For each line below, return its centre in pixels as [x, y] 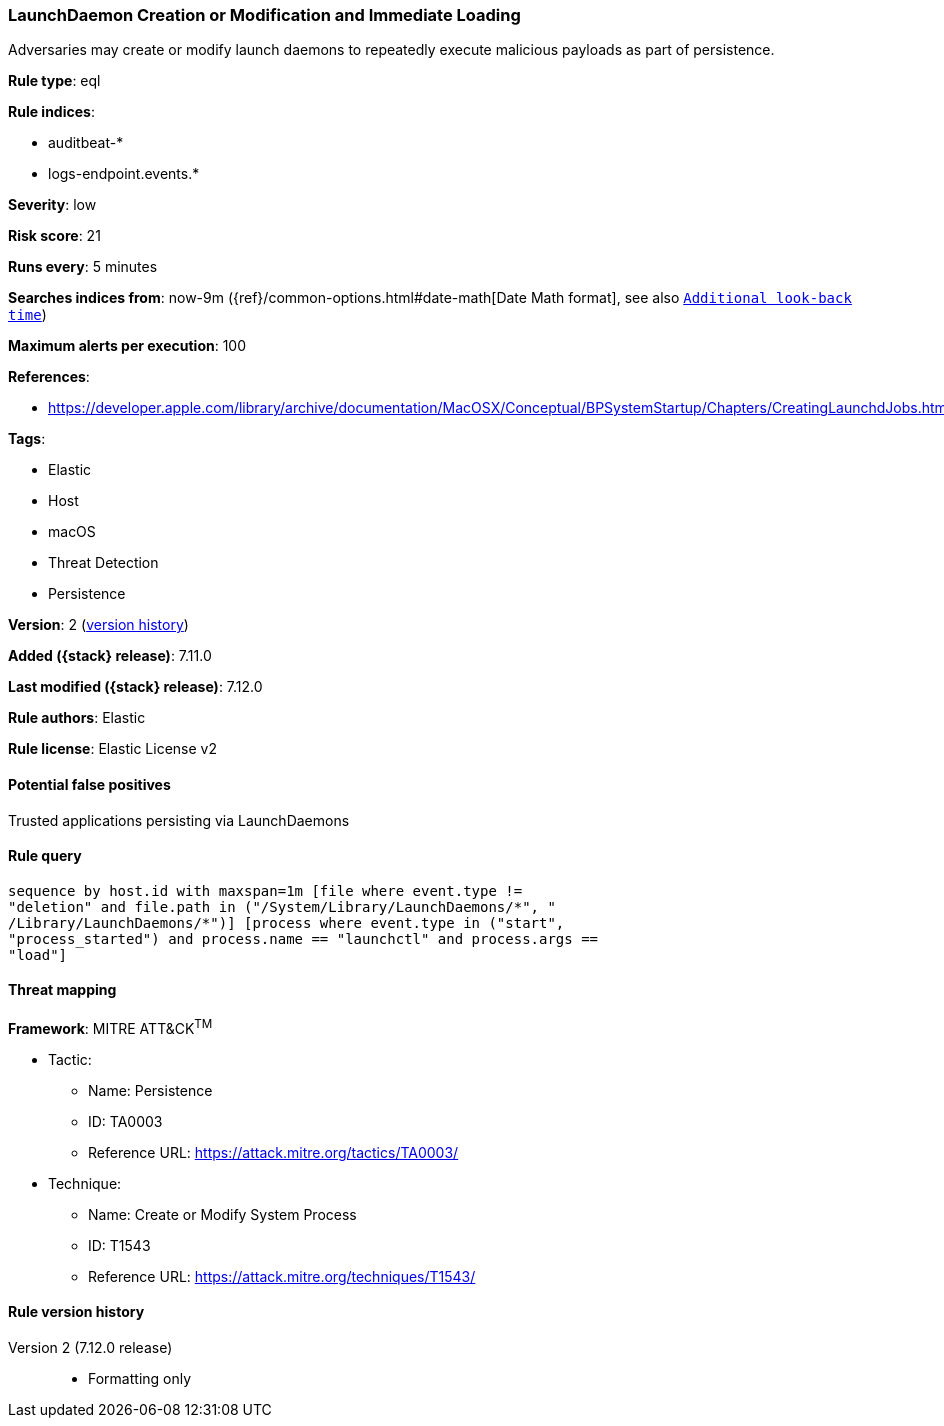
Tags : [27, 439]
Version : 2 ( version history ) [98, 625]
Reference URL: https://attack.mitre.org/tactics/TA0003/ [273, 1152]
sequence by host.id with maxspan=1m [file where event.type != [265, 890]
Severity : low [52, 205]
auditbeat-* [86, 143]
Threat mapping [62, 990]
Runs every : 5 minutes [83, 267]
